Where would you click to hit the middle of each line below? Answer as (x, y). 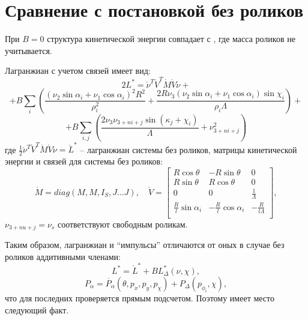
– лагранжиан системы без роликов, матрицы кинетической (189, 149)
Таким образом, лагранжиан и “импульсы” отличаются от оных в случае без (145, 244)
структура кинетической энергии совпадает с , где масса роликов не (171, 39)
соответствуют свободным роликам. (122, 224)
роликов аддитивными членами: (63, 256)
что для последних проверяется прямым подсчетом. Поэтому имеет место (140, 297)
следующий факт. (37, 309)
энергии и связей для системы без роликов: (84, 161)
